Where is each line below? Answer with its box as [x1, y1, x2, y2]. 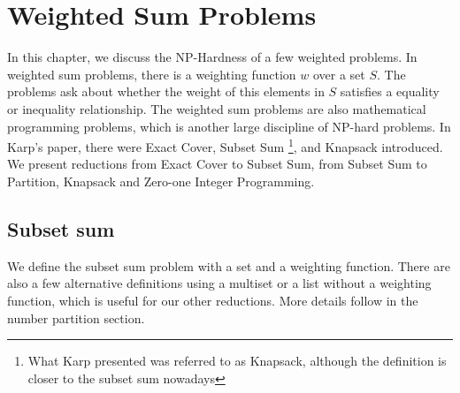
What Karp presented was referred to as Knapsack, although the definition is [27, 351, 447, 370]
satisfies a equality [340, 82, 440, 101]
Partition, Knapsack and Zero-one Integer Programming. [7, 171, 315, 190]
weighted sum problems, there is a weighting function [7, 64, 296, 83]
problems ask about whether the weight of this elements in [7, 82, 325, 101]
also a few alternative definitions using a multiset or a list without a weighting [7, 274, 432, 292]
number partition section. [7, 308, 145, 327]
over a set [312, 64, 365, 83]
